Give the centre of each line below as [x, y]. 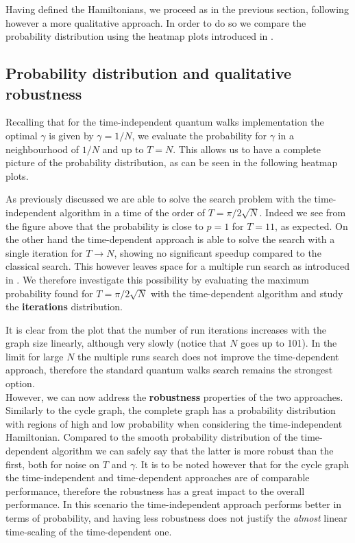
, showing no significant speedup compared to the [218, 252]
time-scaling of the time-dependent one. [89, 531]
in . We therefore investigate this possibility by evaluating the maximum [157, 279]
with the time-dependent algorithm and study [247, 293]
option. [20, 383]
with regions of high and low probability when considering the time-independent [174, 423]
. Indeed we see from [303, 212]
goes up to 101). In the [289, 343]
